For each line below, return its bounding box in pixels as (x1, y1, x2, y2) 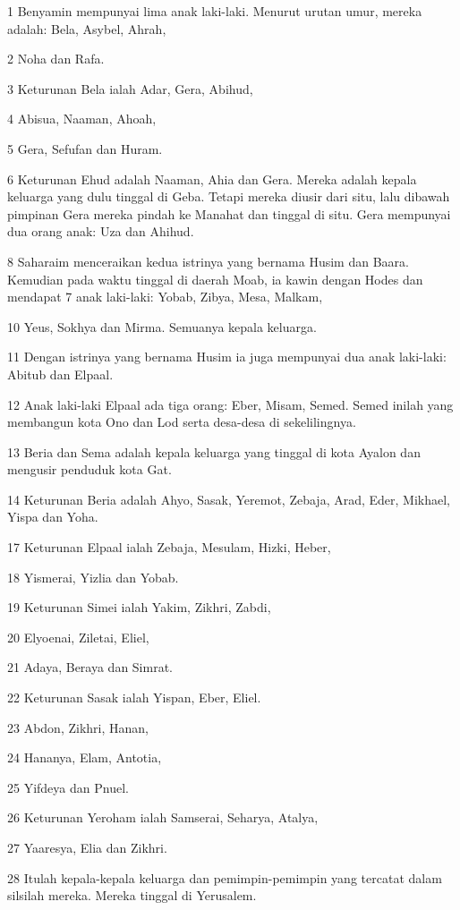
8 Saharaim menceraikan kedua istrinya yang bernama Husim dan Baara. (7, 251, 409, 270)
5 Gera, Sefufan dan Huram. (7, 139, 163, 157)
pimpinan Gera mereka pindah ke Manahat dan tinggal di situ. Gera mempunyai (7, 204, 451, 223)
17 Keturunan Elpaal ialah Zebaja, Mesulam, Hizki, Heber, (7, 538, 331, 557)
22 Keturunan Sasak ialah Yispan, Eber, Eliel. (7, 688, 261, 707)
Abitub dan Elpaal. (7, 364, 114, 383)
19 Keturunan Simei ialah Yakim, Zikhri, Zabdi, (7, 598, 271, 617)
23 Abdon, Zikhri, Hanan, (7, 718, 149, 736)
